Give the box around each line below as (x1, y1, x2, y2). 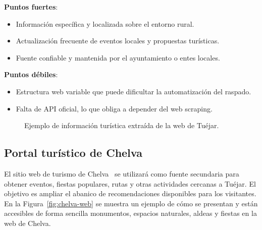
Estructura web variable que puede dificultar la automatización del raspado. (16, 86, 251, 96)
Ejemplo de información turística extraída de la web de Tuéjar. (24, 120, 219, 131)
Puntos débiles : (4, 69, 58, 80)
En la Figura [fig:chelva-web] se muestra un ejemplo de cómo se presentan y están (4, 198, 258, 208)
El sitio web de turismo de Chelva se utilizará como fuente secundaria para (4, 168, 239, 179)
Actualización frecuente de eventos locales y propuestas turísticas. (16, 35, 220, 46)
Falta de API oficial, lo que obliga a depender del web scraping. (16, 103, 213, 113)
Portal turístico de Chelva (4, 145, 142, 160)
